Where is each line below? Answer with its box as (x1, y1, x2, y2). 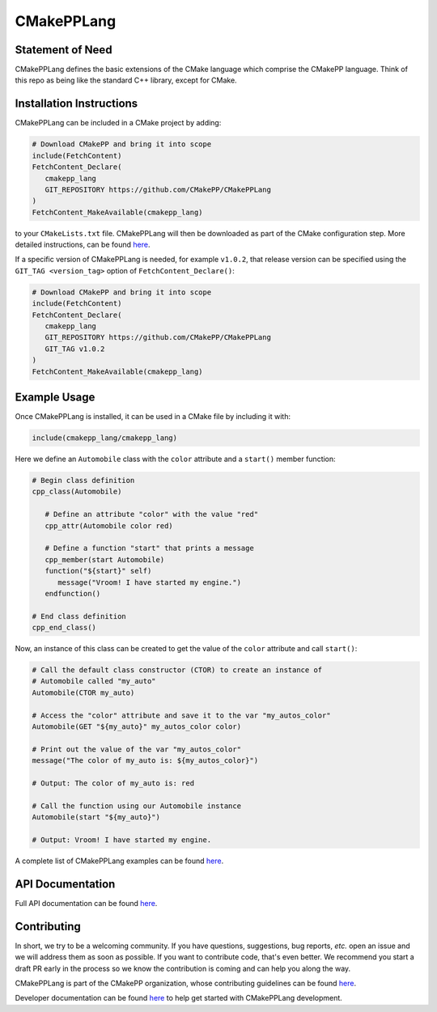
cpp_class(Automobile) (32, 487, 122, 497)
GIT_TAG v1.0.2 (45, 344, 105, 354)
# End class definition (32, 612, 127, 620)
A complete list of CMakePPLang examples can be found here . (15, 856, 224, 866)
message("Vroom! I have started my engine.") (57, 578, 242, 586)
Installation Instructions (15, 97, 138, 111)
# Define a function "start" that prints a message (45, 544, 254, 553)
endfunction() (45, 589, 101, 598)
